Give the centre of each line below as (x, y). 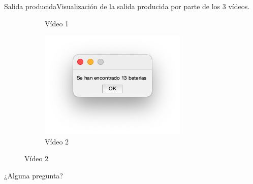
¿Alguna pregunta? (34, 175)
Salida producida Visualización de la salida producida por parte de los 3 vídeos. (127, 6)
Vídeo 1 (57, 23)
